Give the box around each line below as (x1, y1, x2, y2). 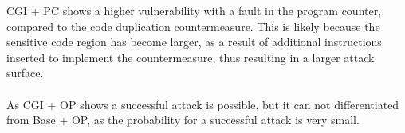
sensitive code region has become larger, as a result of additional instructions (6, 33, 382, 50)
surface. (6, 65, 44, 81)
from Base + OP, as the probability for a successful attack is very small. (6, 111, 360, 128)
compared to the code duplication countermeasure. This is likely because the (6, 18, 380, 34)
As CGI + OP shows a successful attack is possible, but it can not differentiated (6, 96, 399, 112)
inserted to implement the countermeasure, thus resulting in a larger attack (6, 49, 375, 65)
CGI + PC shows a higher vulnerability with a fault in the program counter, (6, 2, 382, 18)
